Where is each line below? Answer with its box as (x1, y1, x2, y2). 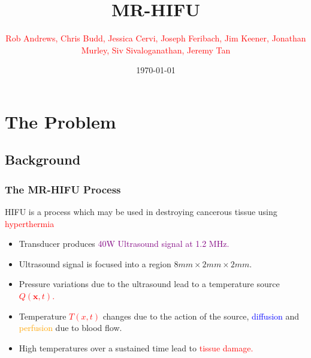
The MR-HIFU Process (5, 181, 121, 196)
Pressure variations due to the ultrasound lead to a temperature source (19, 278, 280, 290)
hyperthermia (5, 217, 55, 229)
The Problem (5, 109, 116, 133)
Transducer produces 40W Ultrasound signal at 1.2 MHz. (19, 237, 230, 250)
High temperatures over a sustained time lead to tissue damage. (19, 341, 253, 354)
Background (5, 150, 81, 169)
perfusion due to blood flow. (19, 321, 122, 334)
